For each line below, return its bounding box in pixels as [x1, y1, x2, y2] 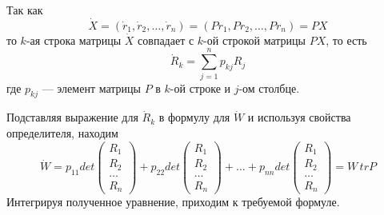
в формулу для [158, 109, 230, 125]
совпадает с [138, 31, 194, 48]
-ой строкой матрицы [203, 31, 306, 48]
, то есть [326, 31, 367, 48]
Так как [6, 2, 43, 18]
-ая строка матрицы [26, 31, 122, 48]
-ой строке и [170, 79, 230, 96]
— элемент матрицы [42, 79, 141, 96]
